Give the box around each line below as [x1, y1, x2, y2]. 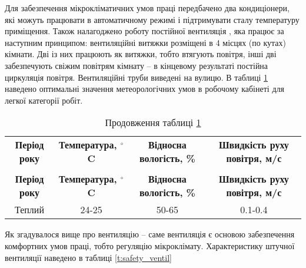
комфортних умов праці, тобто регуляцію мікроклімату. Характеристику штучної [5, 239, 295, 252]
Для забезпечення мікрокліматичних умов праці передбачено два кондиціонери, [5, 2, 290, 14]
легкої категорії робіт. [5, 94, 83, 106]
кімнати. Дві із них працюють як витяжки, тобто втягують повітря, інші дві [5, 48, 277, 60]
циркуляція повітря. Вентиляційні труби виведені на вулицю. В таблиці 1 [5, 71, 268, 83]
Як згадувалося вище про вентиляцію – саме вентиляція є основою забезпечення [5, 228, 295, 240]
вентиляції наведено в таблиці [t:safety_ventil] [5, 251, 172, 263]
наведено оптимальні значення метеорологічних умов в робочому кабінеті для [5, 82, 284, 95]
